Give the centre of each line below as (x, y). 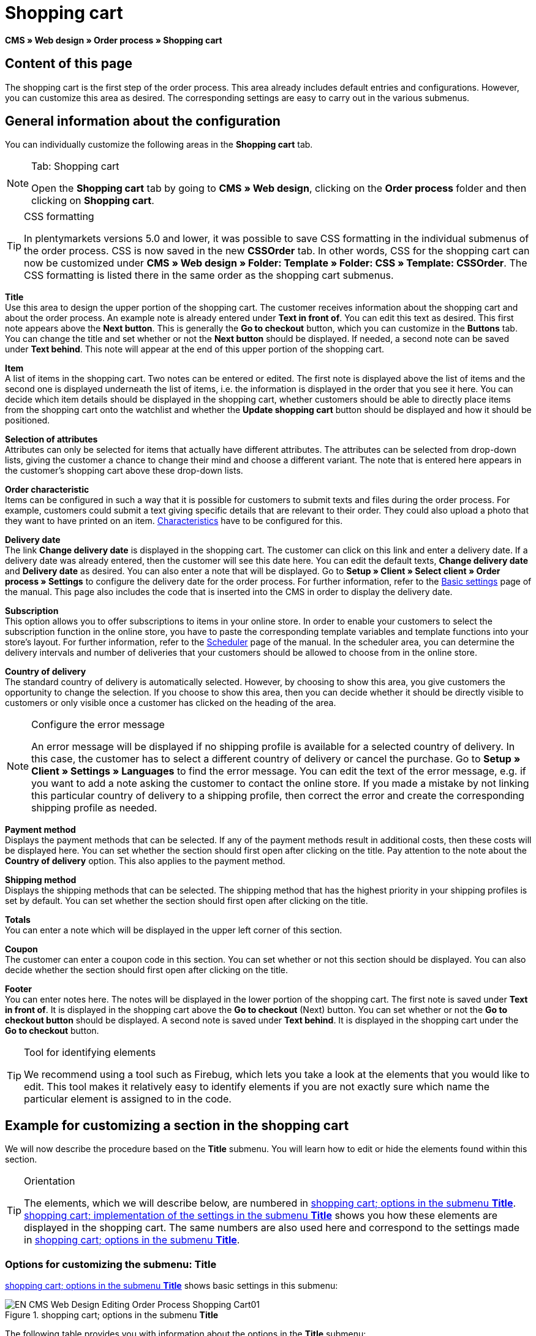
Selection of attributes (51, 439)
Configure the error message (98, 725)
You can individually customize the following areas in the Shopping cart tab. (159, 145)
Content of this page (69, 64)
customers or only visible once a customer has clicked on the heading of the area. (171, 703)
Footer (19, 989)
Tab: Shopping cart (75, 166)
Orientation (50, 1181)
